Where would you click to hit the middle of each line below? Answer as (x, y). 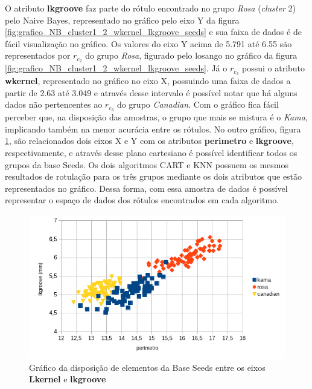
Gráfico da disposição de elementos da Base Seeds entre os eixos (147, 367)
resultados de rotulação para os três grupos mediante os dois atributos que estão (154, 176)
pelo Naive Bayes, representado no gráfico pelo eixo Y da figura (122, 20)
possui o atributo (274, 68)
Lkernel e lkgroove (68, 379)
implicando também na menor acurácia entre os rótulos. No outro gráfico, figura (153, 129)
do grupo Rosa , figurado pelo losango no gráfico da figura (191, 55)
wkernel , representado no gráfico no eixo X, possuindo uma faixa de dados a (148, 81)
